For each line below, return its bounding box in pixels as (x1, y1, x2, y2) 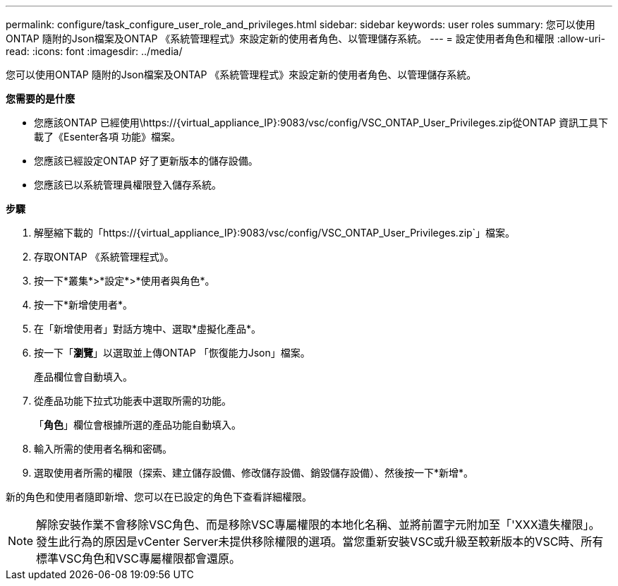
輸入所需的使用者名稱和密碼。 (34, 443, 172, 455)
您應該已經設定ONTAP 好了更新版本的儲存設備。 (34, 155, 258, 167)
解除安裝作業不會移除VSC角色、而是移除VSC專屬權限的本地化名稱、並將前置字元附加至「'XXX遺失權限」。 (36, 518, 600, 532)
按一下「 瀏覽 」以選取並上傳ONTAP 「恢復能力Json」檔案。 (34, 347, 310, 359)
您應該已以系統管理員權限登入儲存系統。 (34, 179, 222, 191)
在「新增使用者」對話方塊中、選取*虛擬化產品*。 (34, 323, 262, 335)
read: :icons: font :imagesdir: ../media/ (6, 45, 183, 57)
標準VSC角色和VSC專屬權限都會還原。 (36, 551, 241, 566)
